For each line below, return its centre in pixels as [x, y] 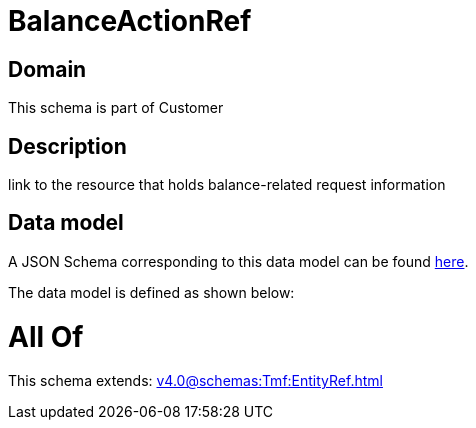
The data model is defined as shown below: [151, 292]
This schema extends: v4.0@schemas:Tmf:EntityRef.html [195, 381]
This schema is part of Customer [116, 108]
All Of [46, 336]
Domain [47, 69]
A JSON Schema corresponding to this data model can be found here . [238, 261]
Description [67, 146]
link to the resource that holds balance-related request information [227, 185]
